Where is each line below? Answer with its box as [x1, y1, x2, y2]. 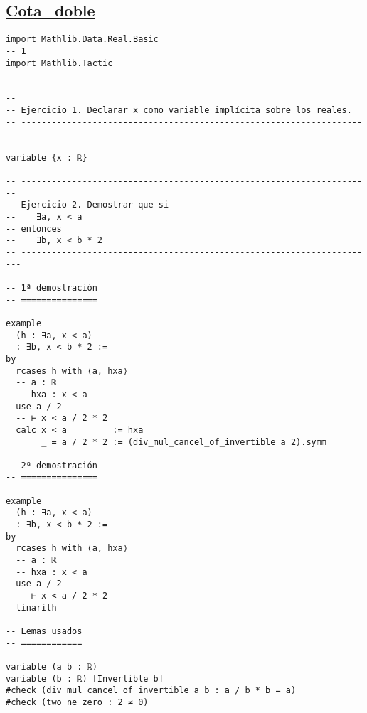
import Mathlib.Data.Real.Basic [6, 34, 159, 45]
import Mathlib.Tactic [6, 58, 113, 68]
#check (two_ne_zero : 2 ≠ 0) [6, 697, 149, 707]
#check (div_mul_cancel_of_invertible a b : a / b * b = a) [6, 685, 297, 696]
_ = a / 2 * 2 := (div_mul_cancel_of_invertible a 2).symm [41, 436, 327, 447]
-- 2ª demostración [6, 460, 97, 471]
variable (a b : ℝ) [6, 661, 97, 672]
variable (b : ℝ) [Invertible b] [6, 673, 164, 684]
